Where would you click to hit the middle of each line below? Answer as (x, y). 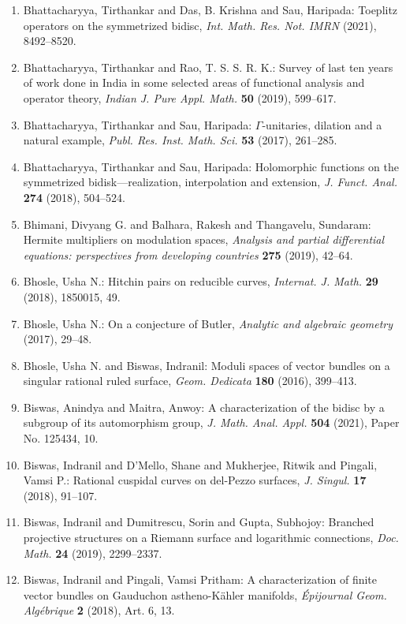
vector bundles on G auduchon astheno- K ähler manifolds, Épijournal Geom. (205, 594)
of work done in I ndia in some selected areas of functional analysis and (194, 82)
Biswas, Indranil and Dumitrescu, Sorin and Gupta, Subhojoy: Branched (199, 522)
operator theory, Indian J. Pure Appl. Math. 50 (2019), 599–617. (180, 97)
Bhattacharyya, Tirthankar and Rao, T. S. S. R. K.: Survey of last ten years (208, 67)
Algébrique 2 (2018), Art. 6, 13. (99, 610)
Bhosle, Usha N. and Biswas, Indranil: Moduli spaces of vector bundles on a (207, 365)
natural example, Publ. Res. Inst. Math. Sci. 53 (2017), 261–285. (180, 140)
